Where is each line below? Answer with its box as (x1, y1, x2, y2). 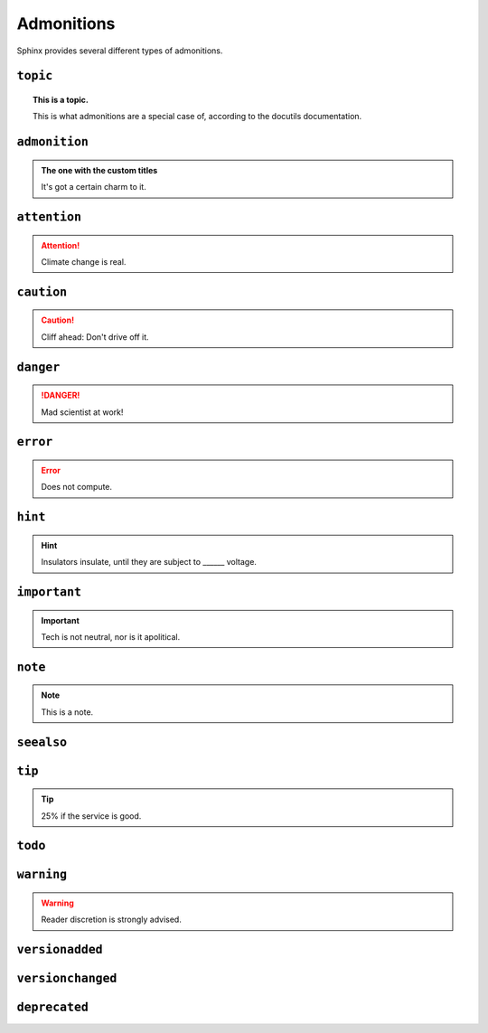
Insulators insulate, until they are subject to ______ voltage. (41, 557, 258, 568)
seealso (16, 735, 68, 749)
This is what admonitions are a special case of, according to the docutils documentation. (33, 111, 362, 122)
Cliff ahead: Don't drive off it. (41, 331, 149, 343)
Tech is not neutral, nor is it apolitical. (41, 631, 181, 642)
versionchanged (16, 972, 117, 986)
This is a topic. (33, 94, 89, 105)
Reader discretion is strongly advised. (41, 914, 183, 925)
